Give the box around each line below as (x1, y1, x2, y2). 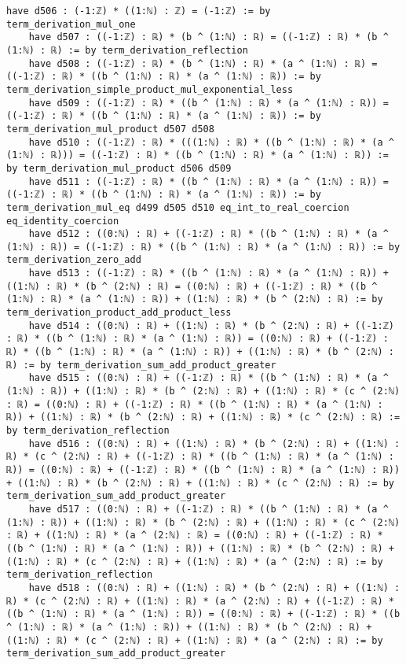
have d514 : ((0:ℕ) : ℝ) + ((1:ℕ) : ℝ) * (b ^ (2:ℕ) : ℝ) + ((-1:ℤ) (28, 320, 394, 331)
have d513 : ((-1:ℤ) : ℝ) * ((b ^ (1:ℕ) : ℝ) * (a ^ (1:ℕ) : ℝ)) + (28, 268, 389, 279)
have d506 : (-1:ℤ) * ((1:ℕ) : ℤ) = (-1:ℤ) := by (6, 6, 271, 17)
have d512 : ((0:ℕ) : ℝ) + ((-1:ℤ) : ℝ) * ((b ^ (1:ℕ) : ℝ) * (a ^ (28, 228, 389, 240)
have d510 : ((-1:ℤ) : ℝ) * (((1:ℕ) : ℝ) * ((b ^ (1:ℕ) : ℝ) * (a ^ (28, 136, 394, 148)
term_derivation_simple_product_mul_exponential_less (6, 83, 294, 95)
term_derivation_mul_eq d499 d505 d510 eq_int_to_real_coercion (6, 201, 349, 213)
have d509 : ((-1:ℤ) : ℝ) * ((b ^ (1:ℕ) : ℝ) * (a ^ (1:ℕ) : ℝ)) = (28, 97, 389, 109)
